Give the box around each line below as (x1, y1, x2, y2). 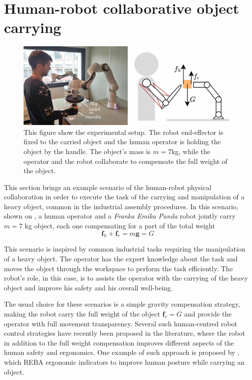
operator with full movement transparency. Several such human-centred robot (4, 318, 237, 328)
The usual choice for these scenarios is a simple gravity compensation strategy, (4, 299, 240, 309)
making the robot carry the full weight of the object (4, 309, 160, 319)
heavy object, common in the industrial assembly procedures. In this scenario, (4, 201, 239, 211)
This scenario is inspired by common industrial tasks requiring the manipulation (4, 244, 246, 254)
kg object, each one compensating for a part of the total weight (25, 221, 215, 231)
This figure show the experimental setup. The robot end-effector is (24, 127, 224, 137)
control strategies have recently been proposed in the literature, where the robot (4, 328, 245, 338)
